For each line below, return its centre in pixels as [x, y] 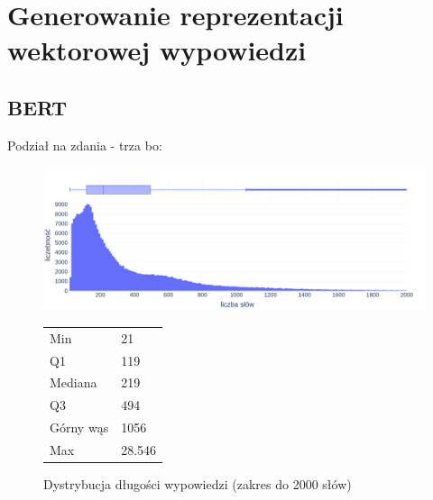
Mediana [74, 382]
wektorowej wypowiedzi [157, 50]
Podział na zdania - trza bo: [85, 145]
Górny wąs [79, 427]
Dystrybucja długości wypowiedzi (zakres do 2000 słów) [198, 484]
